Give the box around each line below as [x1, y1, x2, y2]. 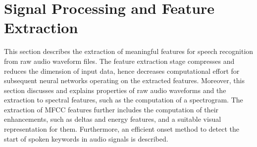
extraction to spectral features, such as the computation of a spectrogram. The [4, 95, 243, 105]
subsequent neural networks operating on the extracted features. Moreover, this [4, 75, 245, 86]
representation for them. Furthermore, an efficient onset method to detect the [4, 124, 240, 134]
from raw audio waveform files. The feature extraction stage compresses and [4, 55, 235, 66]
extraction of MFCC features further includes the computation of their [4, 104, 219, 114]
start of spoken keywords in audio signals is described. [4, 133, 168, 144]
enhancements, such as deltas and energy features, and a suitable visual [4, 114, 221, 124]
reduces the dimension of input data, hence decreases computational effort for [4, 65, 240, 76]
